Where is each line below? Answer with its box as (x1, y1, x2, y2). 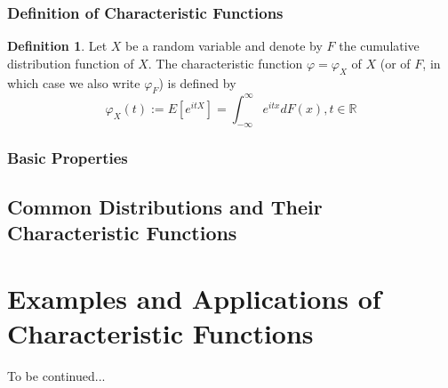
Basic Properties (7, 146, 128, 168)
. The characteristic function (148, 53, 303, 72)
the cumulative (339, 36, 420, 55)
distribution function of (7, 53, 134, 72)
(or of (380, 53, 411, 72)
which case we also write (7, 73, 140, 92)
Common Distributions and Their (7, 192, 323, 220)
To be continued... (7, 367, 106, 385)
